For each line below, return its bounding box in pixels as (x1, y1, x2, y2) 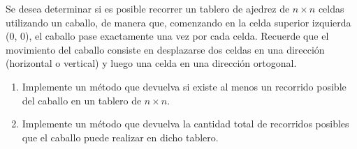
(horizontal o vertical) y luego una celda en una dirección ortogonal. (6, 56, 297, 70)
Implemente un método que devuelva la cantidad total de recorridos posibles (22, 116, 349, 131)
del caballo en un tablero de (22, 93, 142, 107)
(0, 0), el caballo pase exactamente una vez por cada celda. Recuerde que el (6, 29, 329, 43)
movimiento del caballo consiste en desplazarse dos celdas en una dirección (6, 42, 325, 56)
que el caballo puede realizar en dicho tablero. (22, 130, 219, 144)
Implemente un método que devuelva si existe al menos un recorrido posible (22, 79, 347, 93)
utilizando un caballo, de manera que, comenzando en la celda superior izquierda (6, 15, 351, 29)
